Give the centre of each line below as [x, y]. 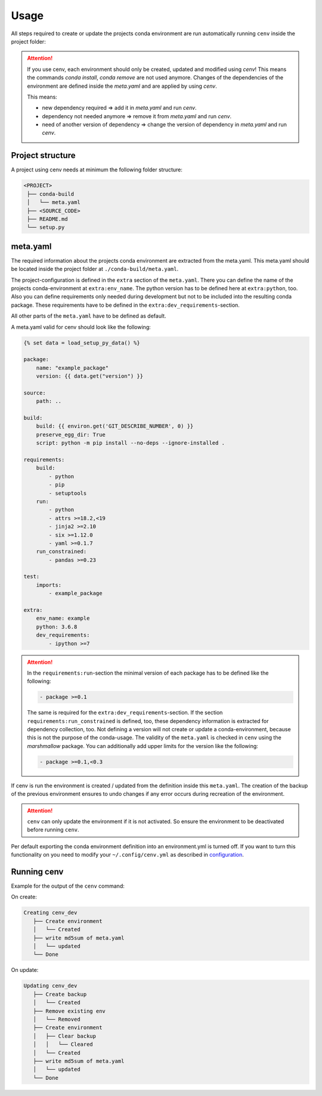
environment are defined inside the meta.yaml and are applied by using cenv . [122, 86]
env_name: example [63, 618]
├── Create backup [60, 994]
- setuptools [68, 493]
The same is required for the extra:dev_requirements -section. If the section [125, 713]
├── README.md [47, 219]
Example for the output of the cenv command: [68, 886]
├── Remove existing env [69, 1011]
